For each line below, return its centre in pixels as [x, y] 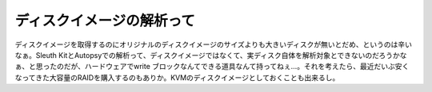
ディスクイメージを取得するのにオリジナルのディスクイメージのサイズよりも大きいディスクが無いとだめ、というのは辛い [213, 44]
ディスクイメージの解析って [105, 21]
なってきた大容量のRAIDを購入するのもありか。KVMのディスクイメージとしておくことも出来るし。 [177, 77]
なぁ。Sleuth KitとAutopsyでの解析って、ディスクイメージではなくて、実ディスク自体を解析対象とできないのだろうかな [211, 55]
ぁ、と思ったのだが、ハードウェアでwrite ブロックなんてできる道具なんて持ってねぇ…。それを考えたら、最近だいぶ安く [212, 67]
